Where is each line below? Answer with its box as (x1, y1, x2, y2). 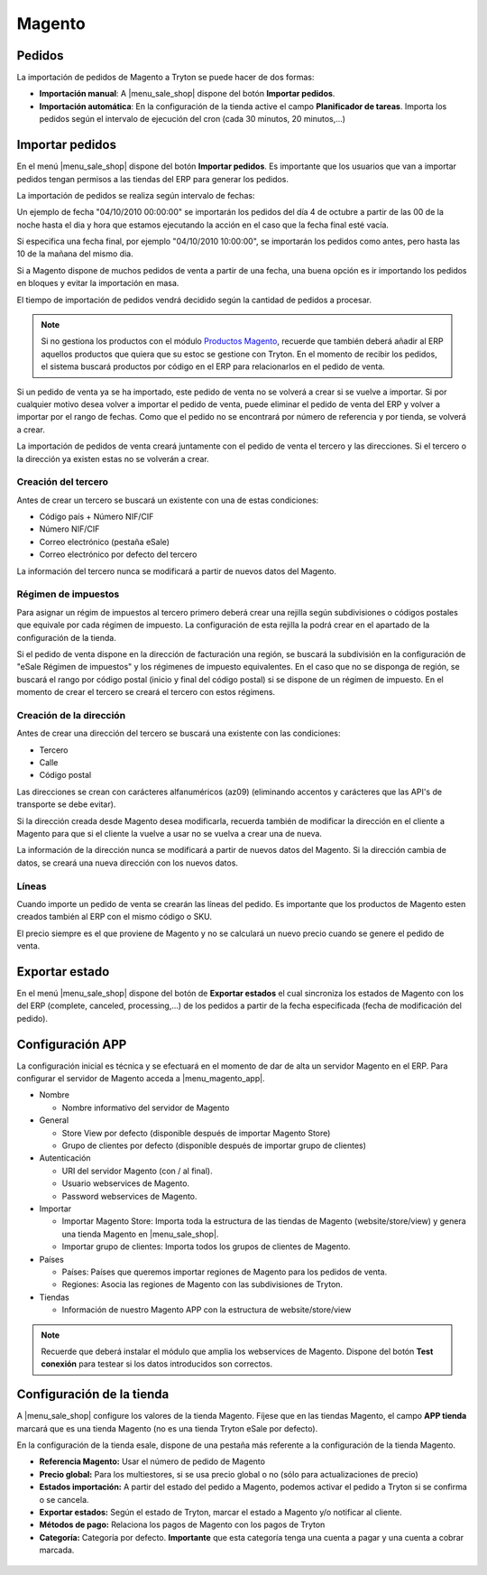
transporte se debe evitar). (16, 799, 116, 810)
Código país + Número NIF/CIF (39, 511, 154, 523)
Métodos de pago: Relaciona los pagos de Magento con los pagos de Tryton (39, 1519, 326, 1530)
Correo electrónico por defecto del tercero (39, 549, 198, 560)
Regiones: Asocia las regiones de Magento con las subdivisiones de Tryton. (61, 1279, 343, 1290)
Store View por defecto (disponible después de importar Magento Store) (61, 1127, 331, 1138)
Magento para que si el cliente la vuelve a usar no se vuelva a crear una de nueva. (16, 829, 322, 839)
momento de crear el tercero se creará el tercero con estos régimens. (16, 687, 275, 698)
